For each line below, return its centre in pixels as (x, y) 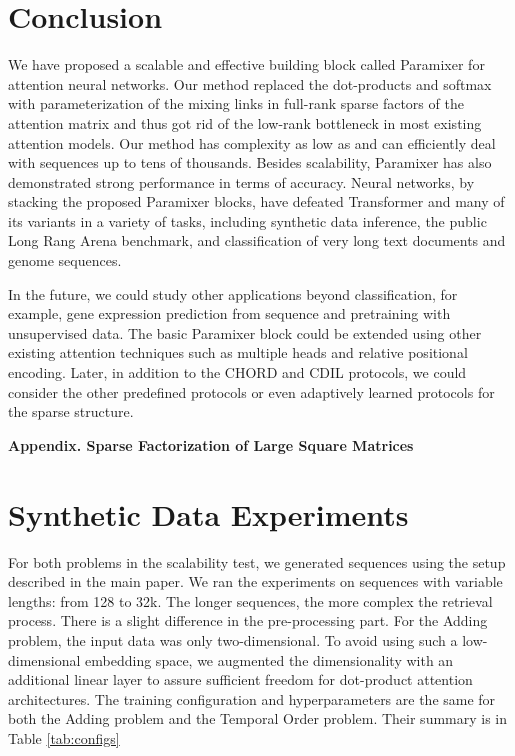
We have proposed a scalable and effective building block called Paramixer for (246, 64)
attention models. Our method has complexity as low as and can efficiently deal (252, 142)
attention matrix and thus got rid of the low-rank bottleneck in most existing (245, 122)
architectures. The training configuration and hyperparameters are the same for (252, 698)
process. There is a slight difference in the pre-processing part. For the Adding (248, 620)
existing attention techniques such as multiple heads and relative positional (238, 352)
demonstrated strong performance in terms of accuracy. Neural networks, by (241, 181)
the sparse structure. (71, 411)
